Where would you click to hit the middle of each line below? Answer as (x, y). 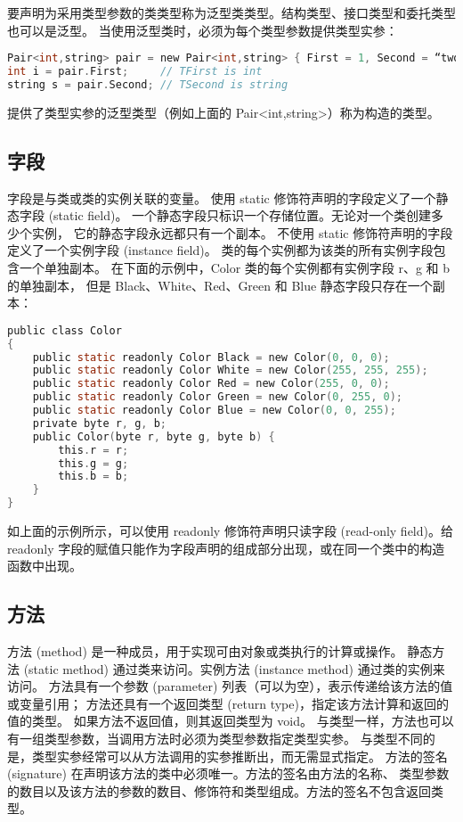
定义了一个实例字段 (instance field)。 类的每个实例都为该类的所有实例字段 (220, 250)
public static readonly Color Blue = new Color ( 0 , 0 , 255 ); (214, 411)
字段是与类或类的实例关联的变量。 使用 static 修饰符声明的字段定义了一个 (222, 197)
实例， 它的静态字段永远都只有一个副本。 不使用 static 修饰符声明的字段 (242, 232)
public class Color (65, 330)
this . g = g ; (93, 463)
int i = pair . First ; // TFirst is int (135, 72)
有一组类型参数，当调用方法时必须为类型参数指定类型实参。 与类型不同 (215, 738)
